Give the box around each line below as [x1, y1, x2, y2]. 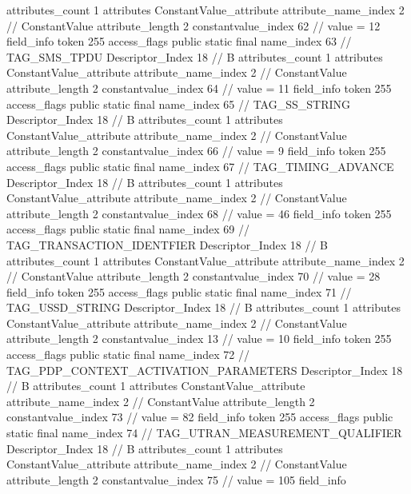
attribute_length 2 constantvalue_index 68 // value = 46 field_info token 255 [6, 205, 392, 221]
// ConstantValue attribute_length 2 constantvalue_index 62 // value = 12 [6, 17, 381, 34]
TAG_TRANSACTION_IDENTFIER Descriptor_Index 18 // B [6, 236, 328, 253]
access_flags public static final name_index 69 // [6, 221, 250, 237]
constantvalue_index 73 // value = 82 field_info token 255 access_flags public [6, 408, 393, 425]
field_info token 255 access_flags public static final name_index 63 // [6, 33, 352, 50]
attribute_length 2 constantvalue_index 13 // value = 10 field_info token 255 [6, 330, 392, 347]
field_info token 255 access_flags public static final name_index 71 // [6, 283, 352, 300]
